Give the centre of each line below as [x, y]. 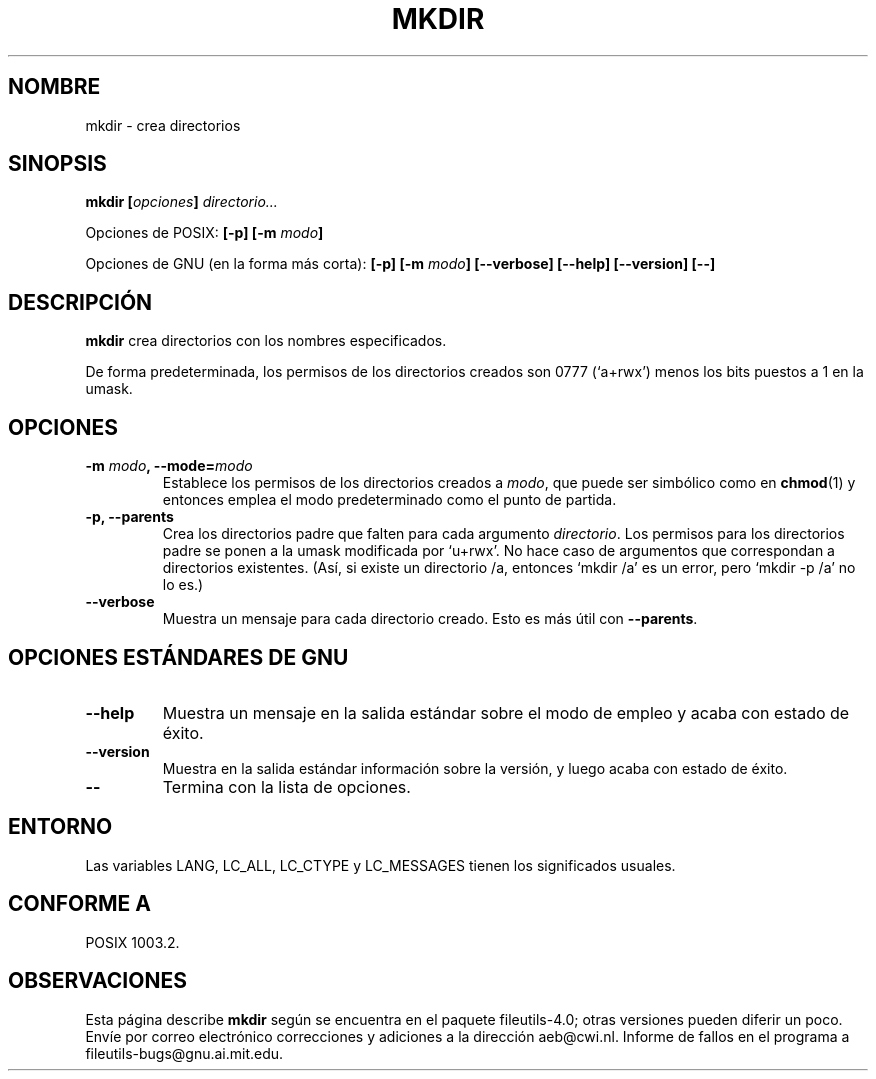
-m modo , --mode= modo [169, 466]
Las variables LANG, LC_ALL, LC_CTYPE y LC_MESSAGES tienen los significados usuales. [380, 865]
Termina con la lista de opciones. [286, 786]
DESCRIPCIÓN [80, 302]
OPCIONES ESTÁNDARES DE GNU [178, 657]
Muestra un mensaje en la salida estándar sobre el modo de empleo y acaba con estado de [506, 712]
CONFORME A [79, 904]
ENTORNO [60, 827]
